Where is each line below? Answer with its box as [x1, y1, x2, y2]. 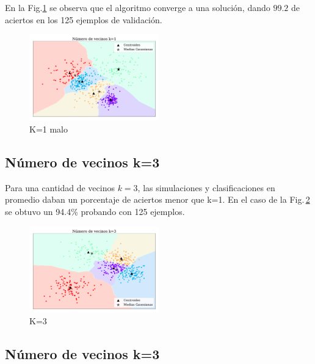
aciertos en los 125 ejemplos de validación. [5, 13, 162, 26]
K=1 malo [29, 122, 68, 135]
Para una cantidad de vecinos [5, 181, 115, 194]
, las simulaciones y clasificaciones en [137, 181, 275, 194]
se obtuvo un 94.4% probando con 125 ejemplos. [5, 205, 185, 217]
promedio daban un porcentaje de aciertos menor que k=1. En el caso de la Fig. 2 [5, 193, 310, 206]
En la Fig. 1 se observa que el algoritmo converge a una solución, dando [5, 1, 270, 13]
